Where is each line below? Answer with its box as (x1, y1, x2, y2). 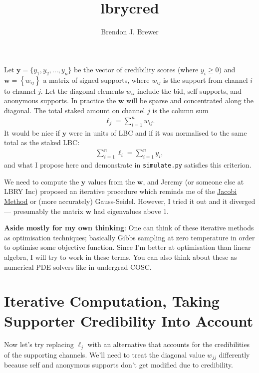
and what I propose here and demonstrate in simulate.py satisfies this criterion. (4, 160, 252, 170)
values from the (87, 176, 135, 186)
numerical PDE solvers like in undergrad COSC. (4, 261, 152, 272)
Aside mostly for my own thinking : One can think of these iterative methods (4, 222, 254, 233)
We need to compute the (4, 176, 79, 186)
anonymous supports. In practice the (4, 95, 116, 106)
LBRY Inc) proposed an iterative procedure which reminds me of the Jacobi (4, 186, 237, 196)
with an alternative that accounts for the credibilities (87, 339, 250, 350)
